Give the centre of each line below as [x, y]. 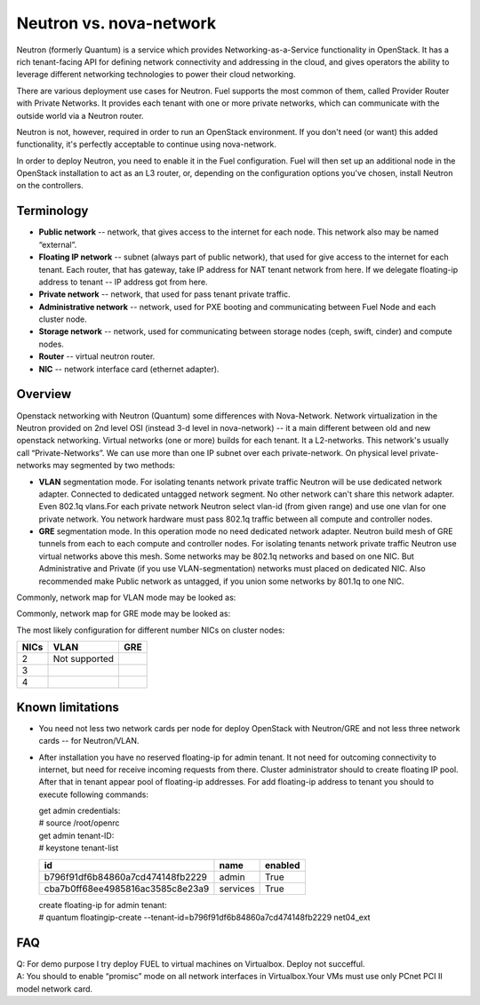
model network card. [55, 989]
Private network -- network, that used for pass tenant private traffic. [164, 294]
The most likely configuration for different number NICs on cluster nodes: [151, 630]
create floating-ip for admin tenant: [103, 905]
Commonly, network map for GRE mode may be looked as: [124, 614]
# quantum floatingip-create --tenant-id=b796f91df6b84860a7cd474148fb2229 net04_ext [204, 917]
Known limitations [68, 707]
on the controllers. [50, 186]
